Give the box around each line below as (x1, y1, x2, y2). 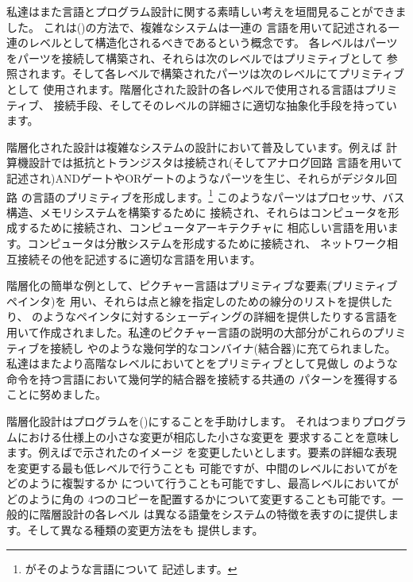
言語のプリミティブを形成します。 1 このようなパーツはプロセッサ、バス (32, 186, 405, 205)
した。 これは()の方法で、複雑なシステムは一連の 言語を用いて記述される (6, 18, 388, 35)
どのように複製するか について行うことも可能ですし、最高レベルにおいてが (6, 475, 399, 491)
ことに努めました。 (6, 386, 106, 403)
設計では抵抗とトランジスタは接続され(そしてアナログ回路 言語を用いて (28, 154, 403, 171)
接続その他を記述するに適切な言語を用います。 (17, 250, 261, 267)
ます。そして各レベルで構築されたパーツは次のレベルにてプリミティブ (39, 65, 405, 82)
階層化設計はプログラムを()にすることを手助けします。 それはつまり (6, 412, 362, 429)
